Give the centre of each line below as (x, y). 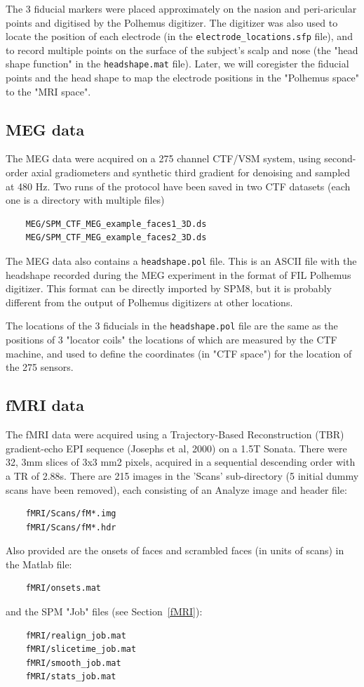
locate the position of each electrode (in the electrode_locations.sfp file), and (179, 36)
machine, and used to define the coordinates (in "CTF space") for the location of (179, 353)
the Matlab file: (39, 564)
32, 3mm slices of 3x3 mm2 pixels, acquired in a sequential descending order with (181, 462)
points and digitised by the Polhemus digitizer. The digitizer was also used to (172, 22)
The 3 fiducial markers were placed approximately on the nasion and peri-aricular (181, 8)
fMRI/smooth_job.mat (73, 663)
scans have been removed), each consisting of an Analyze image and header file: (176, 489)
